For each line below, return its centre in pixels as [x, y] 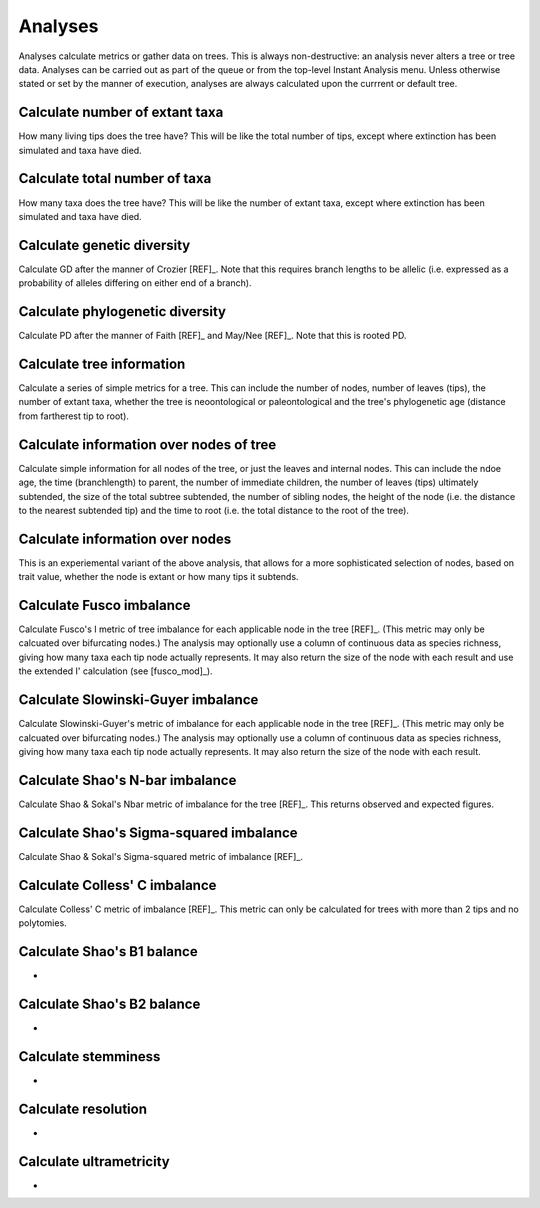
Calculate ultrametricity [94, 1161]
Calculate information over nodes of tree [147, 444]
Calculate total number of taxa [115, 178]
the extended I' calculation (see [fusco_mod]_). [116, 671]
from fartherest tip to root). [74, 416]
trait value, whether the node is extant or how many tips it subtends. [158, 577]
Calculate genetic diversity [104, 245]
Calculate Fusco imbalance [104, 605]
